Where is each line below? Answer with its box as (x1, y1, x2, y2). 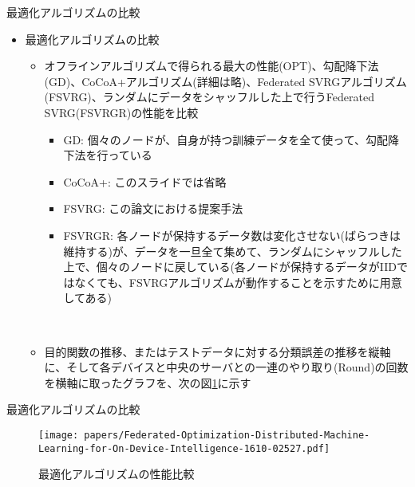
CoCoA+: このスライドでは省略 (63, 173, 227, 190)
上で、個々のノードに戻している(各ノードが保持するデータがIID (63, 258, 397, 275)
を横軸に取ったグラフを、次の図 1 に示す (44, 374, 251, 391)
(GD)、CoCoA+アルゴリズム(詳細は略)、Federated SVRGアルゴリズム (44, 73, 407, 89)
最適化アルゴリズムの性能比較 (38, 465, 195, 482)
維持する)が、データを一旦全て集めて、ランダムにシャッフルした (63, 242, 402, 259)
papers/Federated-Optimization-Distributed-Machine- (84, 429, 370, 441)
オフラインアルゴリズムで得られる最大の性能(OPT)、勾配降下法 (44, 57, 379, 74)
